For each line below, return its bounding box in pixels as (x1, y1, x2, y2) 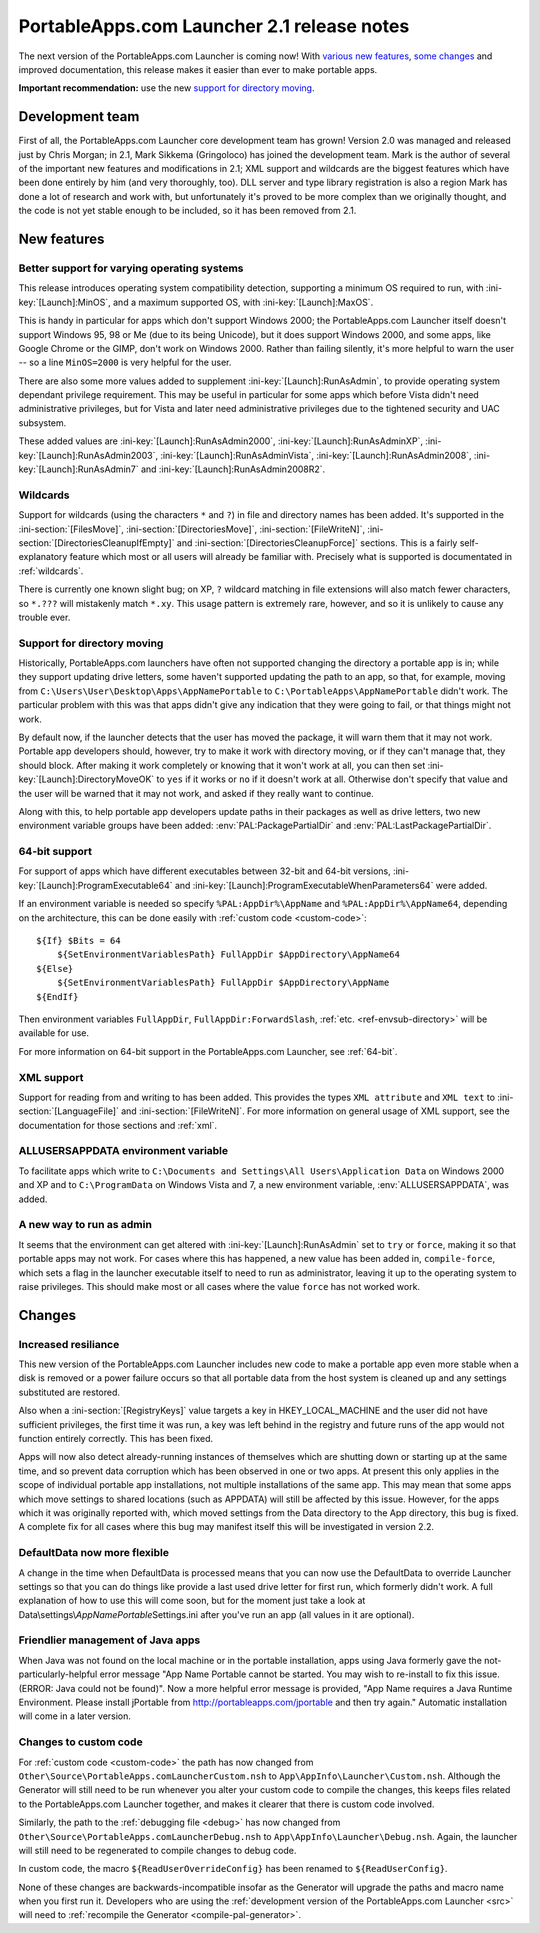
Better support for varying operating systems (18, 261, 244, 275)
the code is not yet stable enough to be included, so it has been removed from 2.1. (18, 205, 357, 217)
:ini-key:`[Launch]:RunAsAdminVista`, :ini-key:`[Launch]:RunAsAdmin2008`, (160, 449, 472, 461)
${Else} (36, 963, 74, 974)
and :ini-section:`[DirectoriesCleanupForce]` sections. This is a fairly (176, 536, 458, 549)
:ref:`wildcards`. (18, 565, 84, 577)
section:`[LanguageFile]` (18, 1105, 120, 1117)
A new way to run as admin (18, 1218, 152, 1232)
